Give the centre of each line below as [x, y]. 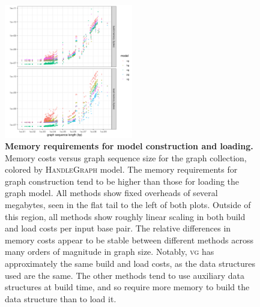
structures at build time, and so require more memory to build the [127, 287]
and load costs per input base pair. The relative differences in [118, 228]
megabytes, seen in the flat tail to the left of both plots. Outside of [128, 205]
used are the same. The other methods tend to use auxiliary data [125, 275]
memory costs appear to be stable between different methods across [129, 240]
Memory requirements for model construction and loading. [129, 146]
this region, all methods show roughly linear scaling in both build [125, 216]
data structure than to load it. [61, 298]
